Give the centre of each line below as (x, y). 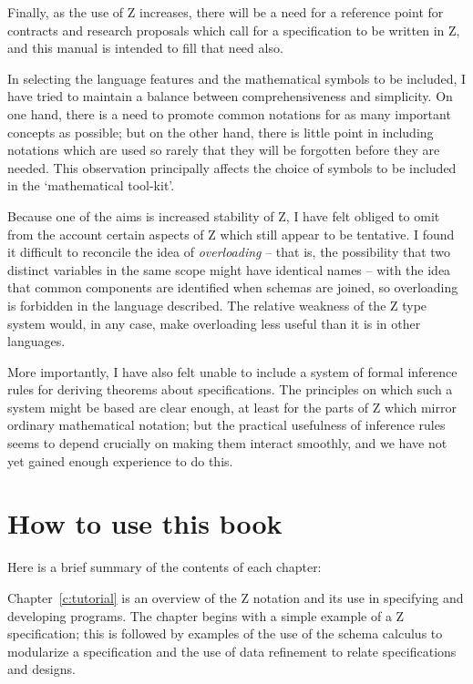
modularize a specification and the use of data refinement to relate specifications (232, 651)
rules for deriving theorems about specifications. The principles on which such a (230, 389)
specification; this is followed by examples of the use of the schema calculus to (225, 633)
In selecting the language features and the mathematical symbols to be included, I (237, 78)
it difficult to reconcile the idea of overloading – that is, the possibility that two (229, 252)
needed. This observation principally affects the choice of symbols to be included (232, 167)
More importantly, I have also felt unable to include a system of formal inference (232, 371)
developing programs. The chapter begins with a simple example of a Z (206, 615)
